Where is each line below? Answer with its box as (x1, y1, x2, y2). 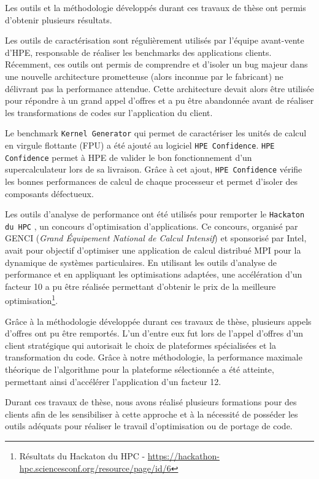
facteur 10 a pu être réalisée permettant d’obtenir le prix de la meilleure (5, 279, 276, 292)
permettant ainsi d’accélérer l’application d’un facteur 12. (5, 375, 221, 387)
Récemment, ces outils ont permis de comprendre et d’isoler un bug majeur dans (5, 58, 308, 71)
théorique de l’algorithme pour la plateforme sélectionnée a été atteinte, (5, 363, 274, 376)
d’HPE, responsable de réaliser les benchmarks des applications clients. (5, 45, 272, 58)
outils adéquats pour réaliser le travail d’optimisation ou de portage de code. (5, 419, 293, 432)
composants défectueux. (5, 187, 94, 200)
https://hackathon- (147, 450, 220, 462)
